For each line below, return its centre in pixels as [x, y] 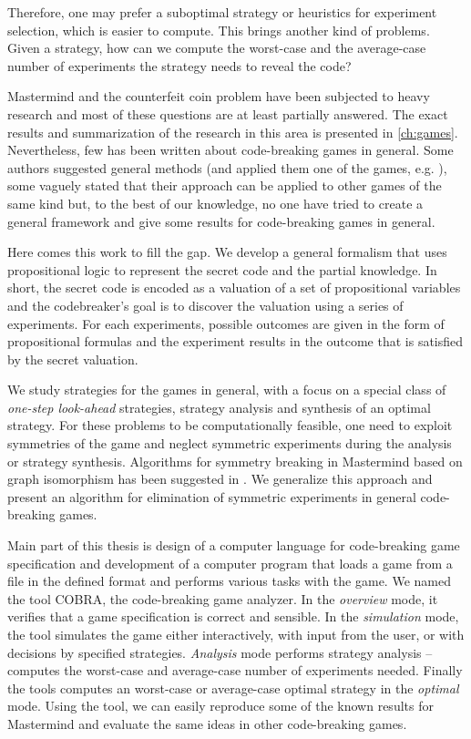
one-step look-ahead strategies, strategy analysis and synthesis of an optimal [219, 407]
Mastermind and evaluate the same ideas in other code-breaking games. [207, 723]
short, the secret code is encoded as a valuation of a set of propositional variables [234, 287]
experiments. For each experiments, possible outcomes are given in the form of [226, 323]
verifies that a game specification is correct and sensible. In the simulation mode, [233, 616]
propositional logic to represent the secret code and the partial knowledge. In [222, 269]
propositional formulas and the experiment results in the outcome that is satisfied [235, 341]
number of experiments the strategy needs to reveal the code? [179, 65]
